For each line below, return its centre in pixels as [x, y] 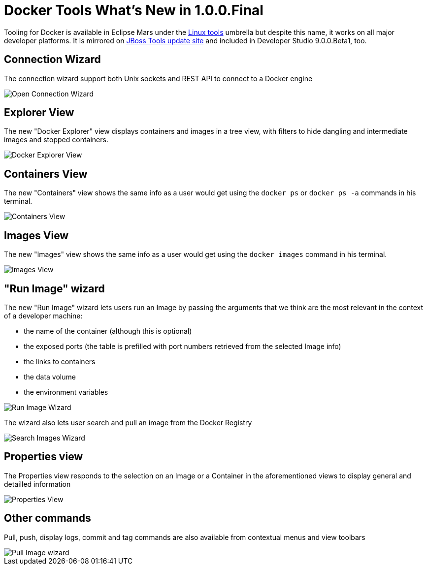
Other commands [48, 518]
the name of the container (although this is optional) [108, 331]
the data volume [50, 377]
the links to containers [60, 361]
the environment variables [66, 392]
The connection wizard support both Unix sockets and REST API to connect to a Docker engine [158, 78]
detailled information [37, 484]
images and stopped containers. [56, 140]
